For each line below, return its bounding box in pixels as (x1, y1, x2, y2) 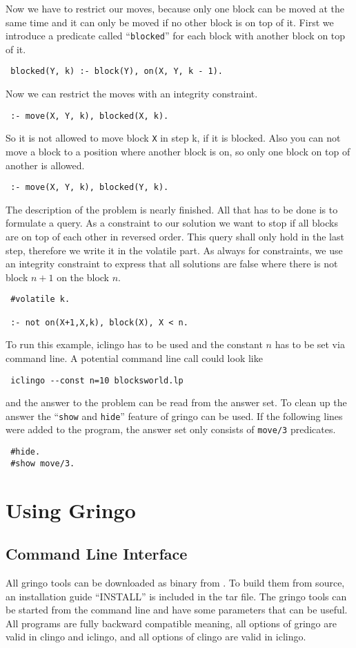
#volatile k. (10, 294, 70, 305)
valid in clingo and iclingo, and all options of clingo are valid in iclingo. (6, 629, 306, 644)
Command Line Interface (6, 543, 188, 564)
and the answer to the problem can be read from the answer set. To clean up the (6, 395, 347, 410)
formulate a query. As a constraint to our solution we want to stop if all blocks (6, 216, 338, 230)
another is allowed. (6, 158, 85, 172)
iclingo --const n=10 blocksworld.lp (10, 375, 184, 385)
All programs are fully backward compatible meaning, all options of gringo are (6, 616, 337, 630)
